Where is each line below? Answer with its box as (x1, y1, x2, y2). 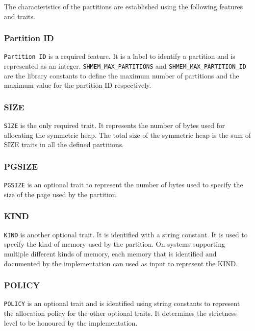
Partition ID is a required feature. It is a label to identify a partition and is (4, 51, 235, 61)
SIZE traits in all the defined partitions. (4, 139, 124, 150)
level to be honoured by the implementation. (4, 317, 138, 328)
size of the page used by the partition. (4, 189, 118, 199)
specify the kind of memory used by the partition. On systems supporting (4, 239, 225, 249)
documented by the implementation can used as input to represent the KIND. (4, 258, 238, 268)
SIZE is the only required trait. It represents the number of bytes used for (4, 120, 225, 130)
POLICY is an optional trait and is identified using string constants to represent (4, 298, 240, 308)
